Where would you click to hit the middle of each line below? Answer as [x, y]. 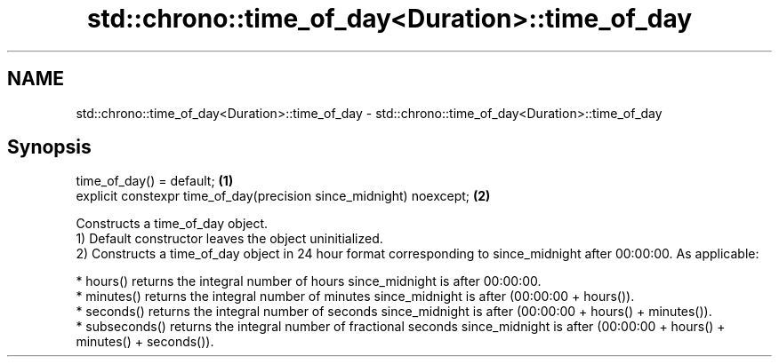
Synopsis [49, 147]
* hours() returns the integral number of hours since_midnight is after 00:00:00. [309, 281]
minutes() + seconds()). [145, 342]
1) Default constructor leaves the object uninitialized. [229, 239]
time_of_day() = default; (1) [155, 181]
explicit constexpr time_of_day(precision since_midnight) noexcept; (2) [283, 196]
